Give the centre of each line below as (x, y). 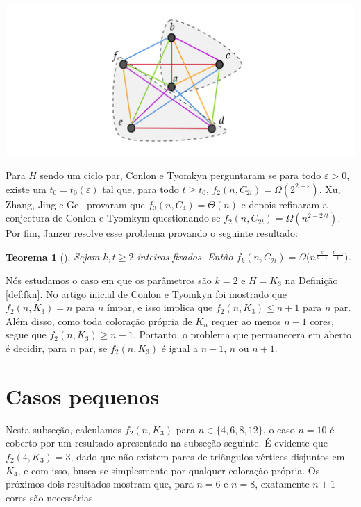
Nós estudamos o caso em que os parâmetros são (109, 280)
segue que (26, 334)
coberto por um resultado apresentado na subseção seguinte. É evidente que (167, 443)
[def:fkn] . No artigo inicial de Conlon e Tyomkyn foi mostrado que (146, 293)
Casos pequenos (83, 396)
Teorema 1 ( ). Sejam (53, 257)
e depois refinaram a (284, 204)
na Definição (311, 280)
